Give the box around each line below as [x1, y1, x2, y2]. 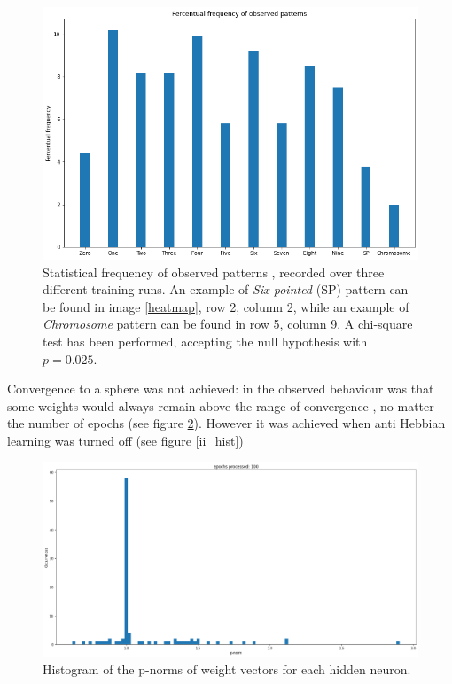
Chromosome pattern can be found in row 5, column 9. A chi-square [43, 315, 413, 333]
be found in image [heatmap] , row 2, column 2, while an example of [43, 297, 409, 315]
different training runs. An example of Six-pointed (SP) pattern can [43, 280, 409, 299]
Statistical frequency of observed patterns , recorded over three [43, 262, 385, 281]
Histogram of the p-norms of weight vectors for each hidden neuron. [43, 660, 411, 679]
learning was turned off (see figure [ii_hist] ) [7, 431, 244, 449]
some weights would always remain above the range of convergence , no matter [7, 396, 434, 415]
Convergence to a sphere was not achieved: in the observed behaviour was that [7, 379, 434, 398]
